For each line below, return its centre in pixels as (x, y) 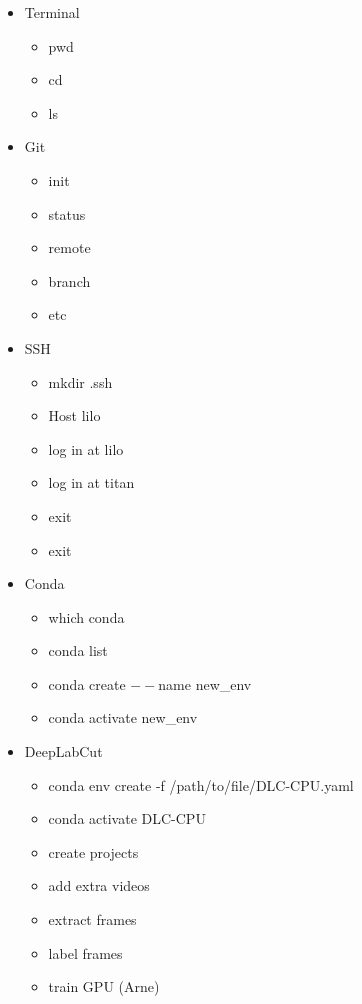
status (67, 213)
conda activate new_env (123, 717)
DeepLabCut (63, 751)
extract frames (92, 919)
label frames (85, 952)
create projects (93, 851)
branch (69, 280)
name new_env (205, 683)
